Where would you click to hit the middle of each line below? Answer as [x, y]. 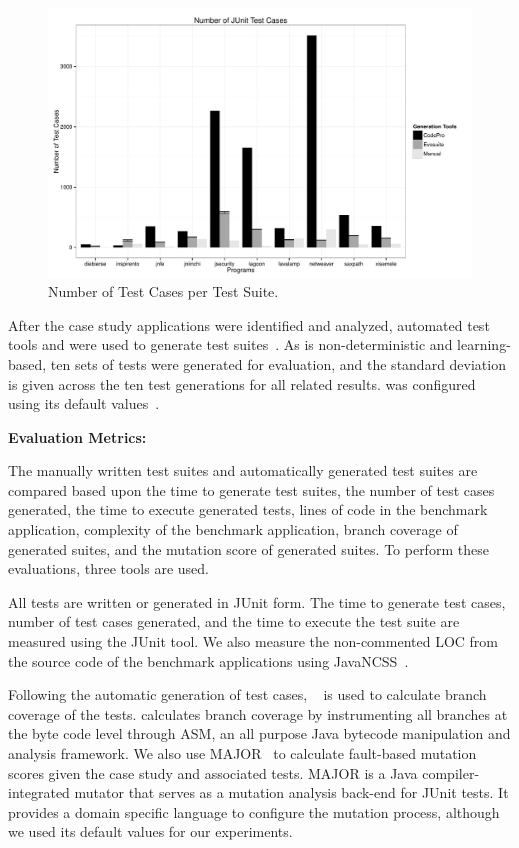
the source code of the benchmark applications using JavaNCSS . [208, 660]
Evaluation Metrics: [77, 436]
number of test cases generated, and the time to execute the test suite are [234, 621]
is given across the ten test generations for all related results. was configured [242, 383]
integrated [39, 792]
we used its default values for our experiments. [150, 831]
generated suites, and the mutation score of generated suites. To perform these [248, 548]
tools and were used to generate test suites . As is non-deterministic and [230, 344]
